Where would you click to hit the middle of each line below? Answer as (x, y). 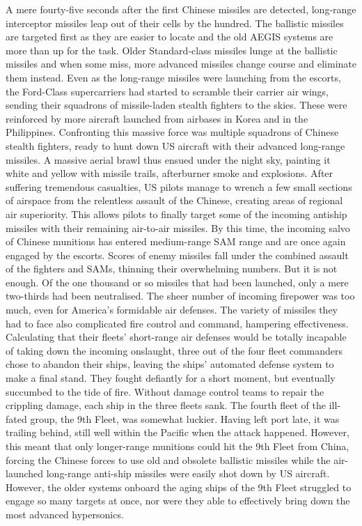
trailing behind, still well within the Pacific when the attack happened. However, (178, 432)
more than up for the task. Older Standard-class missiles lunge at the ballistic (172, 50)
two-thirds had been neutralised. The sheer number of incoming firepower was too (180, 296)
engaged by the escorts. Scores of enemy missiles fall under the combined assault (177, 255)
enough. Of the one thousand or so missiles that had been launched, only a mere (177, 282)
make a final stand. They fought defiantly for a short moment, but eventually (171, 378)
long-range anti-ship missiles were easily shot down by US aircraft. (188, 473)
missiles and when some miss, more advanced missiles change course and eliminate (181, 64)
